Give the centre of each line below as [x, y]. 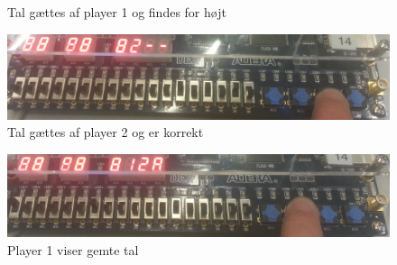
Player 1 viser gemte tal [73, 249]
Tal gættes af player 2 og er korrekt [106, 132]
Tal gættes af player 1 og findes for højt [117, 12]
